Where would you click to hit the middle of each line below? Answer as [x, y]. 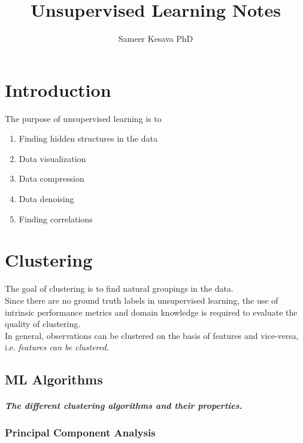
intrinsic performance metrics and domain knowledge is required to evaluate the [151, 312]
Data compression [51, 178]
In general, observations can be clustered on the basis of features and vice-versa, [152, 335]
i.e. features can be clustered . [57, 347]
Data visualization [52, 158]
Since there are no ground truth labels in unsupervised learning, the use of [142, 300]
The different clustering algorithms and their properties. [124, 406]
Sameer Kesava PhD [156, 39]
